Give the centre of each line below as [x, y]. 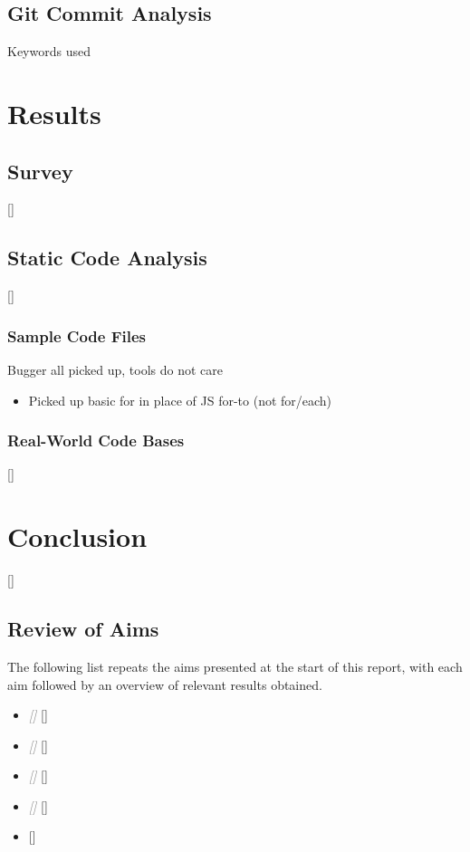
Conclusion [77, 536]
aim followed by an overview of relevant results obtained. [165, 684]
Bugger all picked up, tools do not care [115, 369]
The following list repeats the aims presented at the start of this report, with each [235, 666]
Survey [40, 171]
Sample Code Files [77, 335]
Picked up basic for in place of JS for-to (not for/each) [180, 400]
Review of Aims [83, 629]
